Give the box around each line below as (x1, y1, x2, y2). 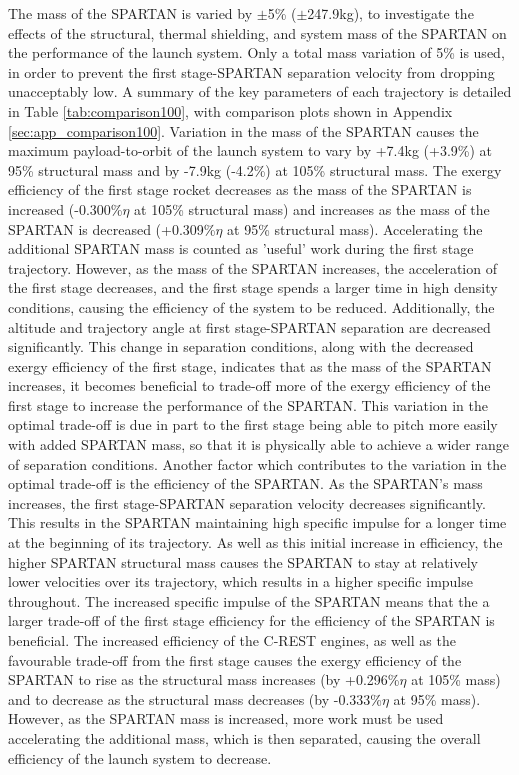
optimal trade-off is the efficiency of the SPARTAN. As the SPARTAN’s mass (8, 473, 483, 494)
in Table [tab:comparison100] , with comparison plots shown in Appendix (8, 100, 453, 121)
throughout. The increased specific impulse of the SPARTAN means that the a (8, 590, 490, 611)
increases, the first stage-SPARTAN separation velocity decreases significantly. (8, 492, 486, 513)
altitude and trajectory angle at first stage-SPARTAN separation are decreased (8, 316, 491, 337)
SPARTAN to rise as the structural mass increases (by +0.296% (8, 669, 400, 690)
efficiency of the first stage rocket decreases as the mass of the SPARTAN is (8, 179, 472, 200)
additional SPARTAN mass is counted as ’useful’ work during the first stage (8, 238, 474, 259)
